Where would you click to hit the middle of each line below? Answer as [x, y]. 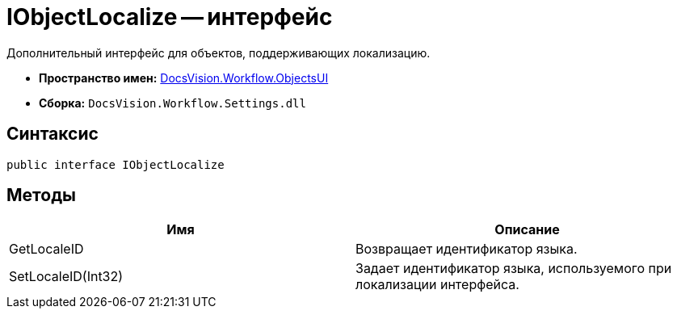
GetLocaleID [46, 249]
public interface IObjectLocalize [116, 164]
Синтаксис [53, 134]
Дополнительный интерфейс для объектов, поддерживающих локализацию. [219, 52]
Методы [41, 195]
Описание [527, 230]
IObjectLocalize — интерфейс [170, 17]
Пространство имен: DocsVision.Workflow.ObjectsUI [184, 78]
